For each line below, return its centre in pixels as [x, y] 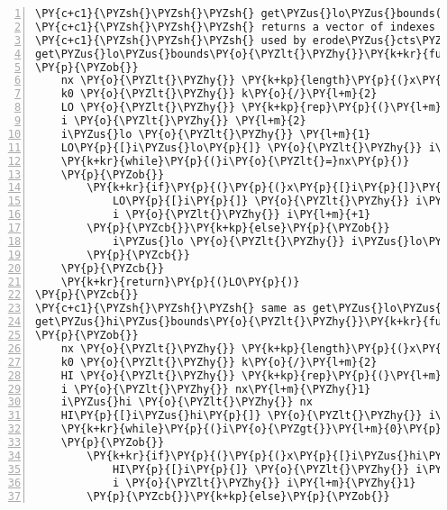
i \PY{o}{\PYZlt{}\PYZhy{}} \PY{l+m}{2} [183, 121]
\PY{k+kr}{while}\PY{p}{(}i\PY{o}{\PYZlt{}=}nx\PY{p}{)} [235, 161]
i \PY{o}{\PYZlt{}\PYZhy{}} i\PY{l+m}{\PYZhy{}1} [264, 483]
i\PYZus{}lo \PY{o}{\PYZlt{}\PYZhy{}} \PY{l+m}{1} [216, 134]
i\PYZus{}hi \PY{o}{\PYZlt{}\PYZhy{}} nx [187, 402]
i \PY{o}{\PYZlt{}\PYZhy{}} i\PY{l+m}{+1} [242, 215]
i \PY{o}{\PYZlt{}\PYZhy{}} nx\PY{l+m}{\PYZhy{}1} [216, 389]
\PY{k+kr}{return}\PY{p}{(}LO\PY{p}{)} [180, 282]
